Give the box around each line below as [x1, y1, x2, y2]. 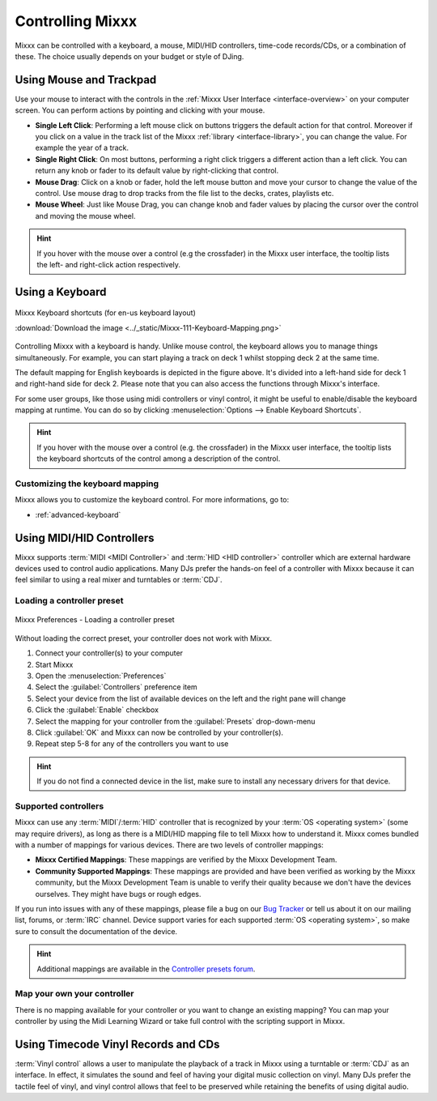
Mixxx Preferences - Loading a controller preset [15, 615, 175, 625]
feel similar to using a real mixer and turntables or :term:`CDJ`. [15, 575, 223, 585]
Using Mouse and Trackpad [15, 73, 157, 87]
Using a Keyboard [15, 284, 107, 299]
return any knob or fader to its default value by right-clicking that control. [35, 166, 279, 176]
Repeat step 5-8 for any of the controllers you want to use [35, 739, 229, 749]
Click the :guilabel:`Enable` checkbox [35, 705, 159, 715]
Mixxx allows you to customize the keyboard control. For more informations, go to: [15, 495, 290, 505]
